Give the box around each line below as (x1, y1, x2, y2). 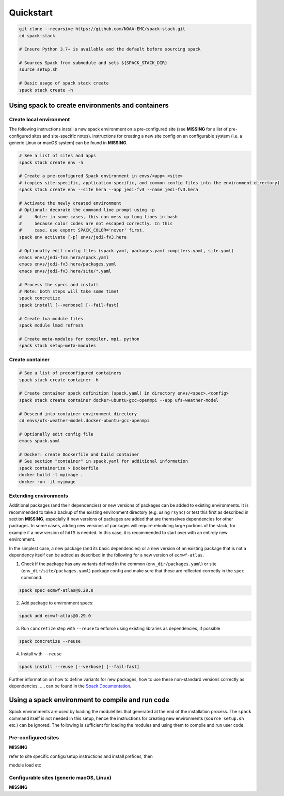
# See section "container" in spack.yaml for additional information (19, 458, 188, 464)
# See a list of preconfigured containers (19, 370, 122, 376)
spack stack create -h (19, 87, 73, 93)
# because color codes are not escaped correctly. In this (19, 221, 173, 227)
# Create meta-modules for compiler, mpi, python (19, 336, 140, 341)
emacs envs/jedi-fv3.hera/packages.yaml (19, 261, 116, 267)
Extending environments (9, 492, 68, 499)
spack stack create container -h (19, 377, 99, 383)
